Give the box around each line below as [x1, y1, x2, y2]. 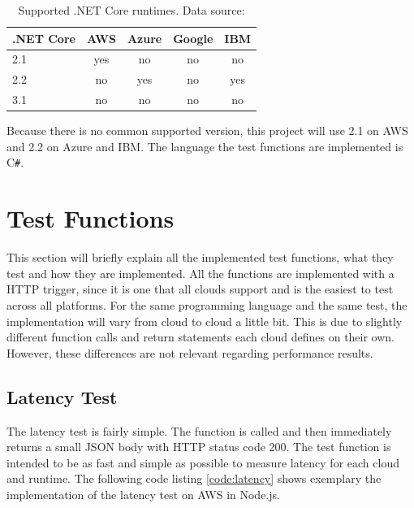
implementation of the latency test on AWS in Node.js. [6, 485, 280, 502]
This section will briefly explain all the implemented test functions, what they [6, 249, 394, 266]
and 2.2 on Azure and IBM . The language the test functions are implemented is [6, 137, 403, 154]
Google [173, 29, 213, 46]
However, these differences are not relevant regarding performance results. [6, 344, 373, 361]
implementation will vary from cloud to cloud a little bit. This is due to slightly [6, 312, 403, 329]
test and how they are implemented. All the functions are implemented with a [6, 264, 395, 281]
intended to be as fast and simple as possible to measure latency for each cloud [6, 454, 399, 471]
